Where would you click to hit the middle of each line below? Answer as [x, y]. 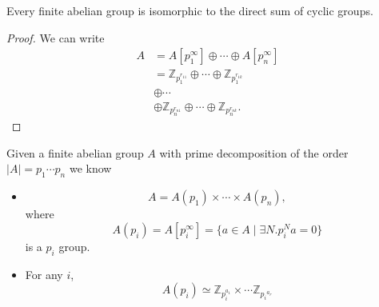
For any [44, 274]
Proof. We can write [56, 37]
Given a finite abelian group [75, 152]
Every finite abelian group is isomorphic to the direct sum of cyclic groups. [190, 10]
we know [90, 168]
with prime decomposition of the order [254, 152]
